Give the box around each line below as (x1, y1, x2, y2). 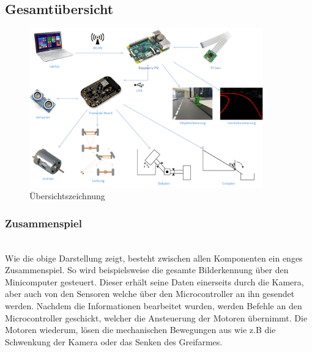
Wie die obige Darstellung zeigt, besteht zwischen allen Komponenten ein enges (5, 251, 303, 264)
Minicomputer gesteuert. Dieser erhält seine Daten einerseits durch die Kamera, (5, 275, 304, 288)
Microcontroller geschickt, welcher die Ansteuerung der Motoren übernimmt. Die (5, 311, 308, 324)
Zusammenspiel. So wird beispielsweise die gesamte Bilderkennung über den (5, 263, 289, 276)
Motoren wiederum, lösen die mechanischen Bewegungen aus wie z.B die (5, 323, 276, 336)
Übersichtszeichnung (29, 189, 105, 202)
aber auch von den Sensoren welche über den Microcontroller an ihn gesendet (5, 287, 295, 300)
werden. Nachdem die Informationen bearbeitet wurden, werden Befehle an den (5, 299, 302, 312)
